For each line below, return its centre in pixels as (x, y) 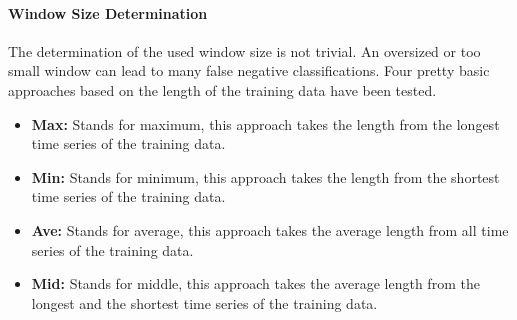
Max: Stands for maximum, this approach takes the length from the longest (265, 123)
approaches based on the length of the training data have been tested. (222, 89)
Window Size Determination (108, 12)
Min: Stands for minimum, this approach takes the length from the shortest (265, 176)
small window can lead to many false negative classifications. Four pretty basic (249, 70)
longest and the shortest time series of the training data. (204, 302)
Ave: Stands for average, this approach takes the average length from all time (270, 229)
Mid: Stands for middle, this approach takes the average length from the (255, 283)
